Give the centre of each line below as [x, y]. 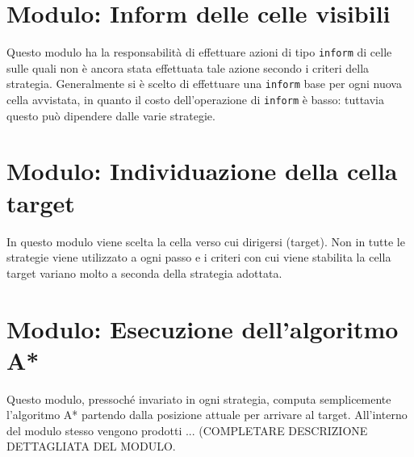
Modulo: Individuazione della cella [202, 171]
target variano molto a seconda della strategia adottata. [144, 273]
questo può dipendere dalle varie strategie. [111, 115]
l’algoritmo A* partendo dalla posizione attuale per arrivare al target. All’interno [207, 415]
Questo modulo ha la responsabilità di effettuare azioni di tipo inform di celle [199, 52]
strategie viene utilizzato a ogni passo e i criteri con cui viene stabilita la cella [199, 257]
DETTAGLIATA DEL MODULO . [91, 446]
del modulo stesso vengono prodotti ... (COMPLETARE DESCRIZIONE [187, 430]
